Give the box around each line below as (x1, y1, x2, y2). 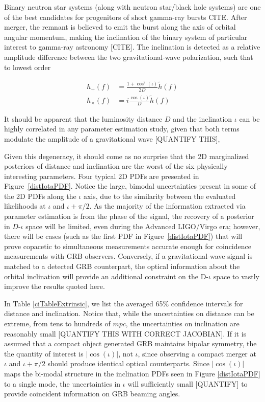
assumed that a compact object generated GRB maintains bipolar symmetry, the (4, 338, 257, 349)
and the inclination (173, 113, 232, 124)
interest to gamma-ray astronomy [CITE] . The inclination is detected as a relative (4, 41, 260, 52)
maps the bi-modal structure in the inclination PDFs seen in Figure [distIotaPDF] (4, 368, 260, 378)
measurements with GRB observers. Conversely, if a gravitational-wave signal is (4, 251, 253, 261)
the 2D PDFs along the (4, 190, 76, 201)
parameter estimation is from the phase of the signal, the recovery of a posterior (4, 211, 254, 221)
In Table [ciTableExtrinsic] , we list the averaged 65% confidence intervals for (4, 298, 243, 308)
